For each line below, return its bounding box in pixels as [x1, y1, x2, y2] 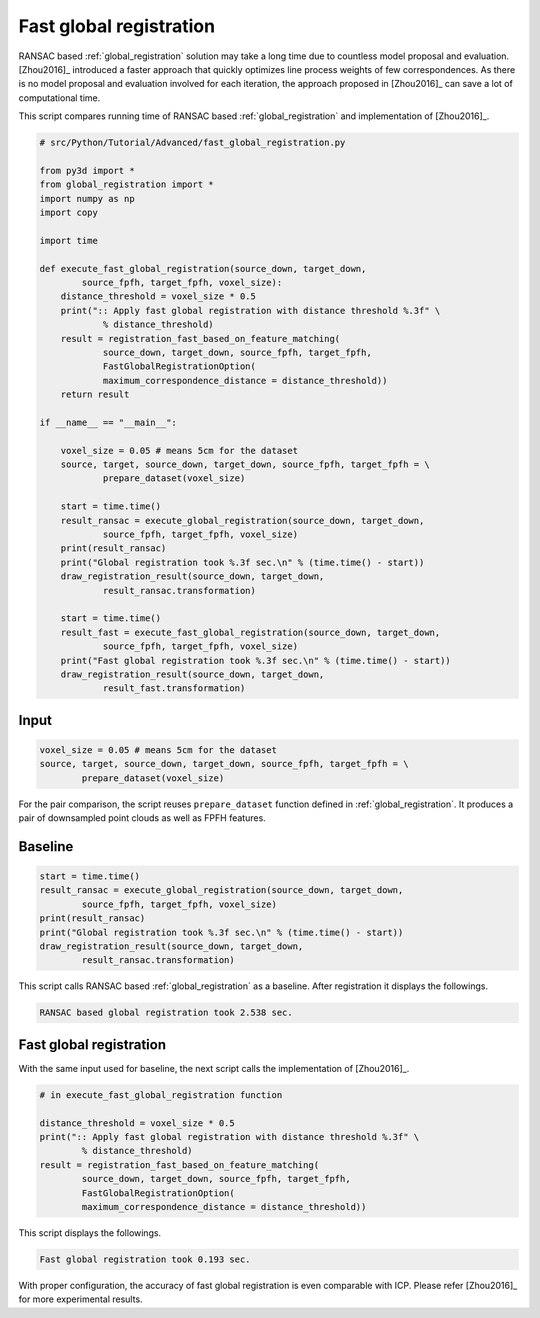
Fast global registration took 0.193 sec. [39, 1253, 251, 1265]
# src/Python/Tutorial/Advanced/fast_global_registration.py [39, 137, 346, 149]
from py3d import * [39, 165, 135, 176]
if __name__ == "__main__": [39, 416, 177, 428]
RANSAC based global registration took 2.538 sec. [39, 1007, 294, 1019]
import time [39, 235, 99, 246]
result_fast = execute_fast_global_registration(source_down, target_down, [60, 626, 441, 638]
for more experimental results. [18, 1293, 144, 1305]
